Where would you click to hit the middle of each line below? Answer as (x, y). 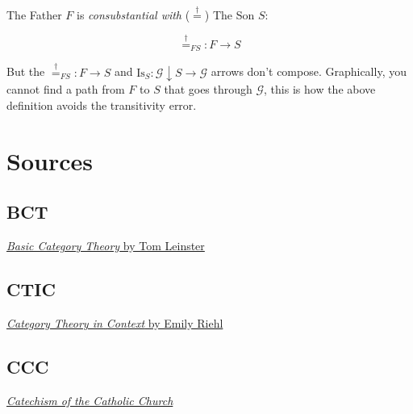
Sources (50, 160)
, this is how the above (320, 89)
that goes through (208, 89)
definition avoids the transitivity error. (102, 105)
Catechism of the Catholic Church (90, 400)
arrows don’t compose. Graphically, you (309, 71)
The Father (34, 15)
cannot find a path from (66, 89)
